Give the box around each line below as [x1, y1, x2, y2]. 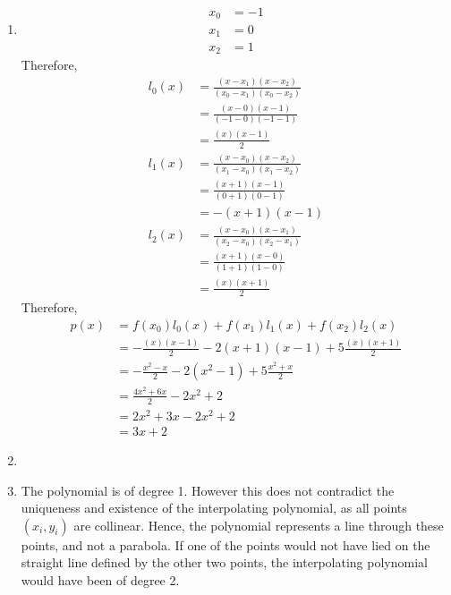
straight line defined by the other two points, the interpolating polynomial [21, 553, 428, 572]
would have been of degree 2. [21, 570, 180, 589]
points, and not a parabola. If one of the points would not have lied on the [21, 535, 430, 554]
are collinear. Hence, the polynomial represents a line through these [73, 515, 444, 534]
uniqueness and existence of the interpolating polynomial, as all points [21, 498, 407, 517]
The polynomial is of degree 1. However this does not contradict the [21, 480, 395, 499]
